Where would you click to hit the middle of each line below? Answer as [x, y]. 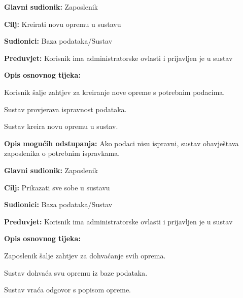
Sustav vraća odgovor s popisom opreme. [68, 290]
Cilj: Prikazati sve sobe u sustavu [57, 187]
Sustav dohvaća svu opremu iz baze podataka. [76, 272]
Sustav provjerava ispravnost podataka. [65, 109]
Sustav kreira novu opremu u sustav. [61, 126]
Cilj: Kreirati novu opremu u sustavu [63, 24]
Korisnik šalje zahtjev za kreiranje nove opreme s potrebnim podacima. [115, 92]
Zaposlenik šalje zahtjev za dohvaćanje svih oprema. [85, 255]
